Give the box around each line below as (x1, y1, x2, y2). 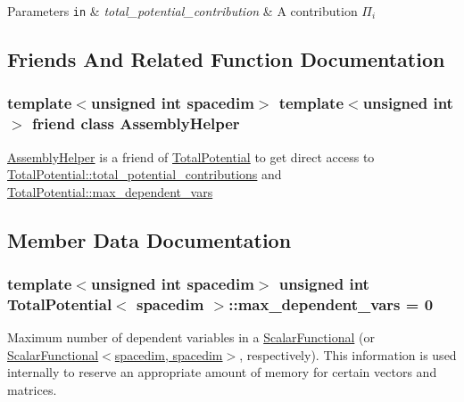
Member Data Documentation (7, 226, 292, 253)
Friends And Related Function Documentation (7, 45, 445, 73)
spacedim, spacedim (114, 345, 223, 364)
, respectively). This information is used (239, 345, 457, 364)
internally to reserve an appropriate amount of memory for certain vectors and (7, 363, 437, 381)
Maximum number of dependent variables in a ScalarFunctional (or (7, 328, 375, 347)
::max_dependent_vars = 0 (228, 292, 434, 315)
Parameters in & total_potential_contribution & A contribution (7, 2, 358, 20)
